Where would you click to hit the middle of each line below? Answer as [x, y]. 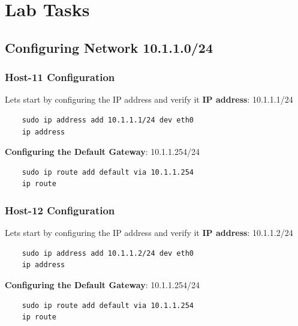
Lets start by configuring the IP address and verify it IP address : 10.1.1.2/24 [149, 233]
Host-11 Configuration [60, 77]
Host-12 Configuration [60, 210]
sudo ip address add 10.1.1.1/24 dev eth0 [108, 120]
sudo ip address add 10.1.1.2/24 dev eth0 [108, 253]
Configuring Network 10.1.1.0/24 [109, 47]
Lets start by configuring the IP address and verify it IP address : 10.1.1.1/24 [149, 99]
